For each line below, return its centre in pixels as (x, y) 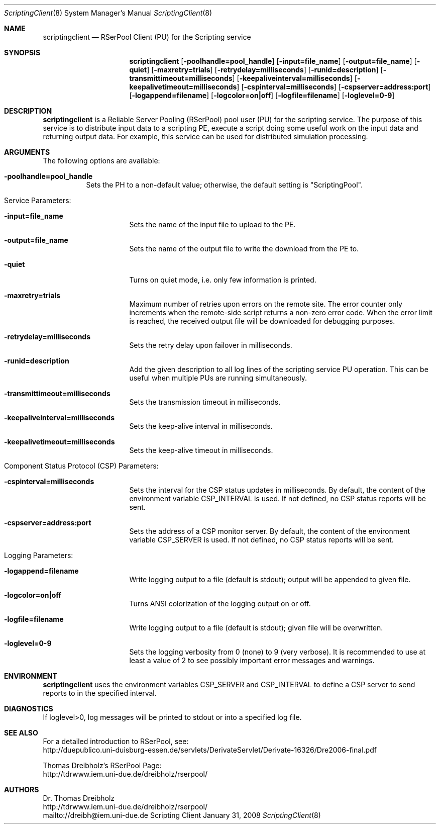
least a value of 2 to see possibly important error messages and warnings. (252, 660)
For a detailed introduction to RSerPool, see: (116, 741)
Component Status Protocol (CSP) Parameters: (81, 466)
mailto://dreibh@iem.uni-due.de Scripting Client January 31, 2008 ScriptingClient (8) (182, 815)
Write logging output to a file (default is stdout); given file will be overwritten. (256, 628)
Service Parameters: (38, 200)
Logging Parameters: (39, 555)
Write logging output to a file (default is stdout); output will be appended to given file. (270, 579)
